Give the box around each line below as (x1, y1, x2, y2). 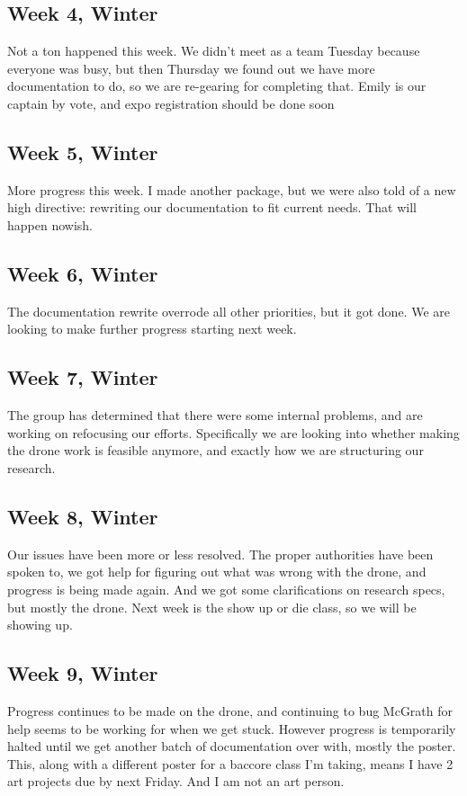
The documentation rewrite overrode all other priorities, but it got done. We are (7, 301, 450, 320)
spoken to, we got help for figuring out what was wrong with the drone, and (7, 562, 427, 581)
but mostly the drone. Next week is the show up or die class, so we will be (7, 597, 417, 616)
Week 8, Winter (7, 502, 158, 530)
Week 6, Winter (7, 259, 158, 287)
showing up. (7, 615, 73, 634)
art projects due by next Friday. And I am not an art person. (7, 772, 345, 791)
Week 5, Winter (7, 138, 158, 165)
